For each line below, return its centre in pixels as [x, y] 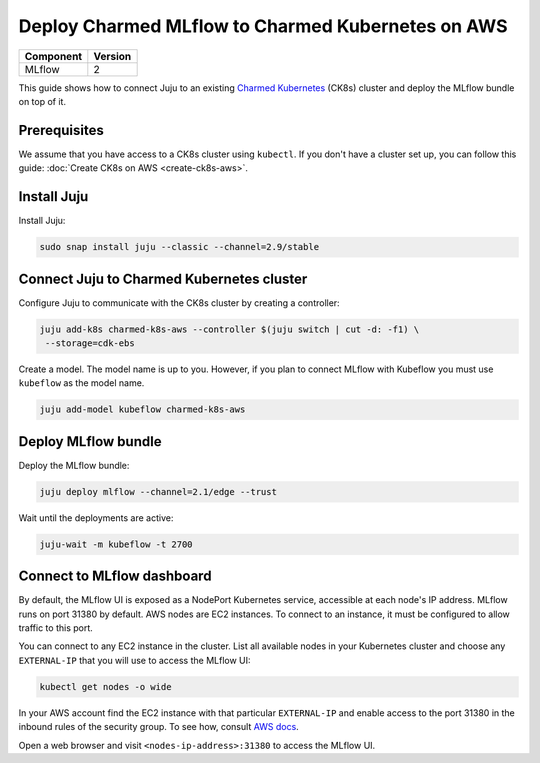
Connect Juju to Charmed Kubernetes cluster [163, 278]
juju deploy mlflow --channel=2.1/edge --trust [158, 491]
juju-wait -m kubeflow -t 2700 [116, 544]
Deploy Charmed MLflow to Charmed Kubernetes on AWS [263, 26]
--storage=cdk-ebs [90, 343]
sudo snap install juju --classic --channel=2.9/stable [179, 247]
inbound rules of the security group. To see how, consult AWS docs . [158, 727]
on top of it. [42, 101]
